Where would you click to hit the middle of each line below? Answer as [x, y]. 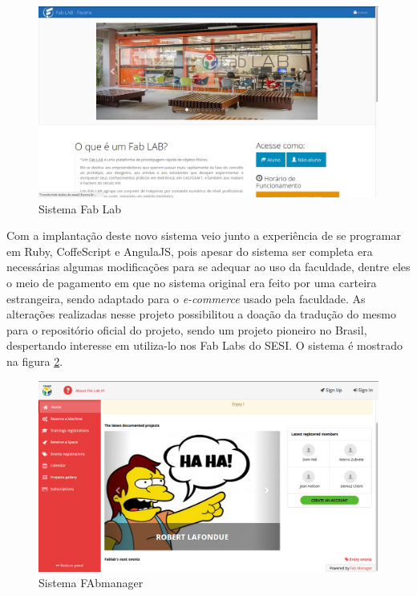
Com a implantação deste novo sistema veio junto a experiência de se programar [204, 235]
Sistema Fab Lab [80, 208]
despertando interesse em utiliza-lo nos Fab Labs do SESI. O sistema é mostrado [205, 345]
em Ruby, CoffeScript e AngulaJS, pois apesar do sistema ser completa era [190, 251]
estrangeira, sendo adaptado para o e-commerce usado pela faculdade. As [186, 298]
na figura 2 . [35, 361]
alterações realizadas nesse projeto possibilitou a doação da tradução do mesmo [201, 314]
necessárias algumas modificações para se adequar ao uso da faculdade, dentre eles [208, 267]
